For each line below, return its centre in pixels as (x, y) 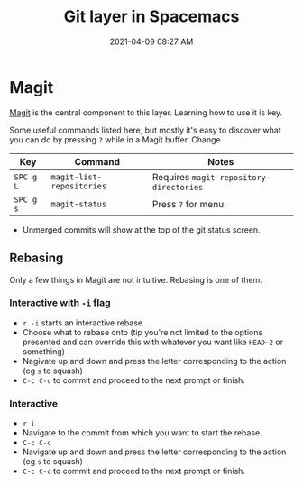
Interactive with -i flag (60, 303)
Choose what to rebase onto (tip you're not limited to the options (142, 332)
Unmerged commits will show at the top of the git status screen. (141, 229)
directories (178, 187)
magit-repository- (231, 177)
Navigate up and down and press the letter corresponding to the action (154, 452)
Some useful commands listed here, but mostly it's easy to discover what (145, 130)
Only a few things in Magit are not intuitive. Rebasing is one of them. (136, 279)
